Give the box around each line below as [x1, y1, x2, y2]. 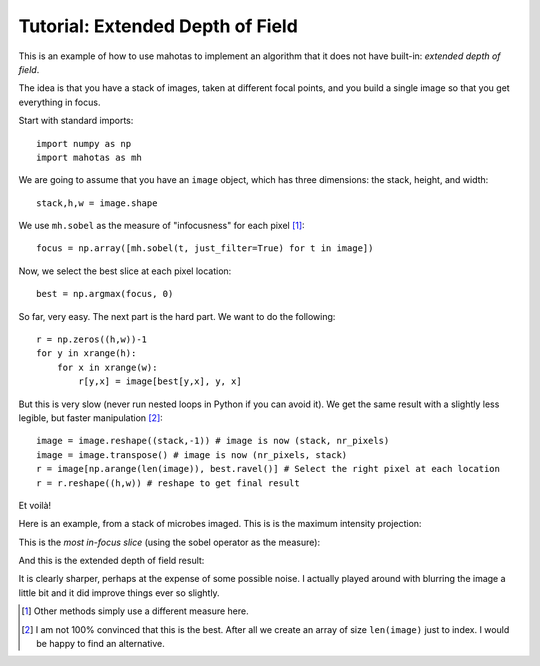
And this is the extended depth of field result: [18, 555, 205, 567]
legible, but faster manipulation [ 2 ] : [18, 411, 164, 424]
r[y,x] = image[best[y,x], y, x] [78, 376, 242, 387]
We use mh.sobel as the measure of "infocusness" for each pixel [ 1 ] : [18, 220, 305, 232]
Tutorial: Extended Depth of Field [18, 15, 299, 37]
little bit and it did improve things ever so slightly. [18, 586, 220, 599]
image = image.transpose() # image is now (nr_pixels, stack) [36, 449, 348, 460]
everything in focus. [18, 96, 101, 108]
